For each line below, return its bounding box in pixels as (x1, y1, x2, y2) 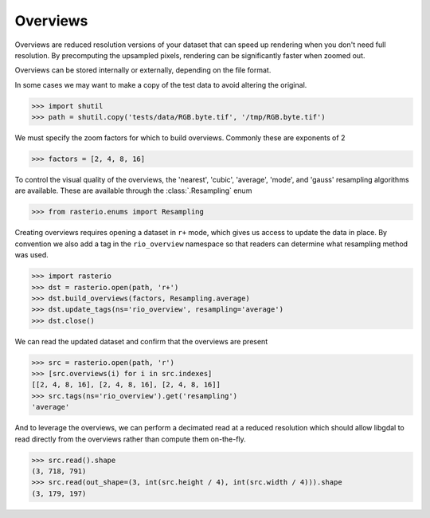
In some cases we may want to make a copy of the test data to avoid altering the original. (14, 80, 307, 89)
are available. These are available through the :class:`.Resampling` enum (14, 186, 252, 195)
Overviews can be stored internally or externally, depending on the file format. (14, 65, 272, 75)
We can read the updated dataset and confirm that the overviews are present (14, 336, 268, 346)
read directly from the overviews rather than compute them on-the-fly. (14, 434, 246, 444)
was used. (14, 250, 49, 260)
